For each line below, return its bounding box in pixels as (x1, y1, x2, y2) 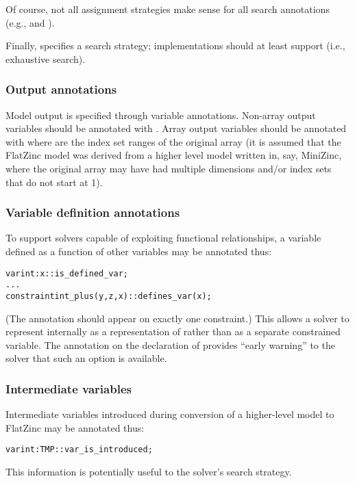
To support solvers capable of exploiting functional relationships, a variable (5, 231, 321, 245)
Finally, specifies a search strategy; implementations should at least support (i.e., (5, 38, 345, 53)
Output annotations (5, 81, 117, 98)
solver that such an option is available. (5, 351, 167, 365)
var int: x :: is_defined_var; (5, 268, 129, 278)
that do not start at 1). (5, 174, 103, 189)
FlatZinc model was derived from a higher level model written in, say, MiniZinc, (5, 148, 342, 162)
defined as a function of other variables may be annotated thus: (5, 244, 272, 258)
